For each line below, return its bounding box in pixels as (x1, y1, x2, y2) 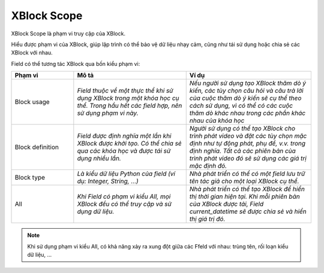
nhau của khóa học (189, 117, 245, 125)
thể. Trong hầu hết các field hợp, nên (77, 102, 182, 110)
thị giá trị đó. (189, 215, 226, 223)
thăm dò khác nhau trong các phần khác (189, 109, 306, 117)
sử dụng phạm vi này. (77, 109, 139, 117)
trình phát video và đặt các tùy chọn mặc (189, 132, 307, 140)
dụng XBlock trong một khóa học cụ (77, 94, 179, 102)
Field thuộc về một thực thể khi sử (77, 87, 173, 95)
